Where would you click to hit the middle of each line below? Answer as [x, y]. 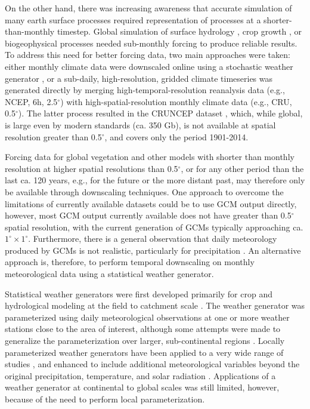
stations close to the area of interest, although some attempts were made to [143, 329]
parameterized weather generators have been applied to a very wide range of [144, 352]
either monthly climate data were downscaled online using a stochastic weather [149, 66]
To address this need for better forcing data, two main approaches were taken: [148, 55]
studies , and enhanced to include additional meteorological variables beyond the [152, 364]
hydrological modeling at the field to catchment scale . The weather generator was [155, 305]
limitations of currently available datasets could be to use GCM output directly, [151, 203]
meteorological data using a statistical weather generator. [109, 274]
